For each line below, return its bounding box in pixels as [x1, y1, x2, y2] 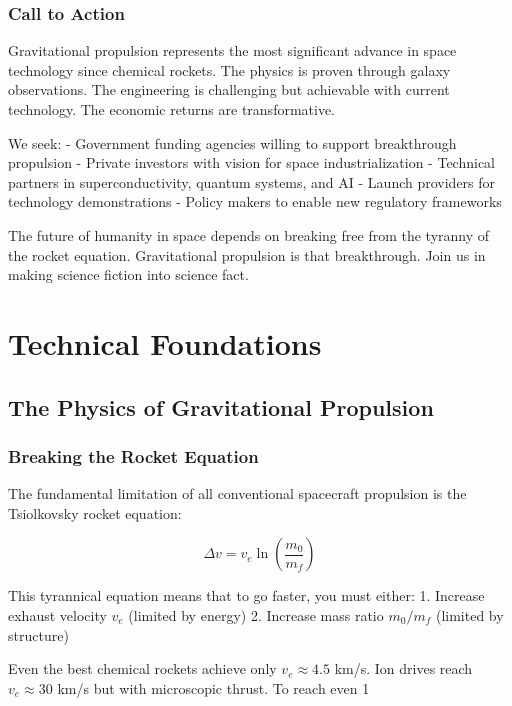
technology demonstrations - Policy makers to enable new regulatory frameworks [8, 191, 502, 212]
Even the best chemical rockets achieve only [8, 658, 277, 679]
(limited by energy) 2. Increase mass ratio [128, 604, 384, 625]
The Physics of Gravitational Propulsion [8, 391, 434, 422]
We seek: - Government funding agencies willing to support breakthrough [8, 132, 457, 153]
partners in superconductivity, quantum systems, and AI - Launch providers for [8, 171, 496, 192]
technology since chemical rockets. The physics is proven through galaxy [8, 59, 451, 80]
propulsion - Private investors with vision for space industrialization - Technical [8, 152, 495, 173]
